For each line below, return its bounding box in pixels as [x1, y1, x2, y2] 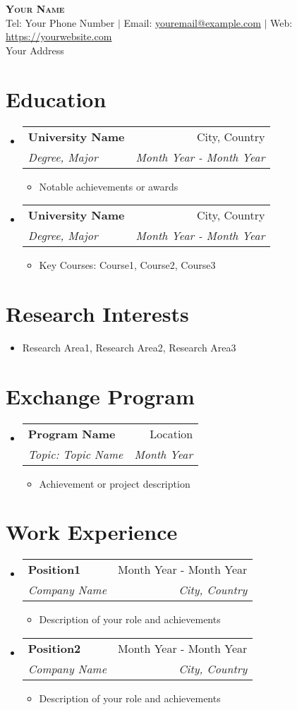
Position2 [28, 639, 81, 656]
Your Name [6, 1, 65, 16]
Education [6, 84, 107, 113]
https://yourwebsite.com [6, 29, 112, 44]
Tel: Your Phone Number [6, 15, 115, 30]
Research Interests [6, 299, 189, 327]
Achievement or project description [39, 476, 190, 491]
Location [150, 425, 193, 442]
